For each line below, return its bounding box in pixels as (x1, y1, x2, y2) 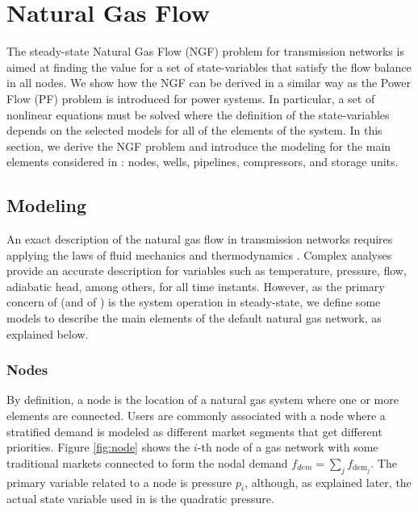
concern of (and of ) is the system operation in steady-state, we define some (6, 293, 381, 310)
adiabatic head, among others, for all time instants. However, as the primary (6, 277, 385, 294)
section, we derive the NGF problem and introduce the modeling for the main (6, 137, 391, 154)
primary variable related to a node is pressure (6, 473, 232, 490)
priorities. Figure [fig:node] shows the (6, 439, 190, 456)
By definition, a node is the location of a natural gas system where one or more (6, 391, 399, 408)
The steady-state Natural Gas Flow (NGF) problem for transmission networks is (6, 43, 404, 60)
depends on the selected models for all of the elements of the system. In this (6, 122, 382, 139)
